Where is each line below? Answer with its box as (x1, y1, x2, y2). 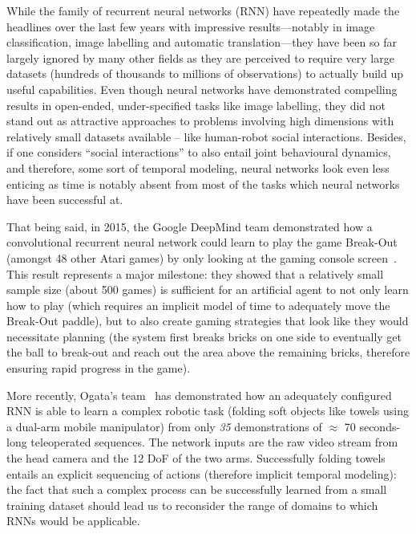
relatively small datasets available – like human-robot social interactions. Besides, (6, 128, 406, 145)
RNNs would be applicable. (6, 512, 140, 529)
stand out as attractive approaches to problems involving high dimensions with (6, 112, 394, 129)
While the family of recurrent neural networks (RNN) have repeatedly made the (6, 2, 400, 18)
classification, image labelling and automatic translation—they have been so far (6, 34, 397, 51)
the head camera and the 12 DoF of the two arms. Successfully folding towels (6, 450, 386, 467)
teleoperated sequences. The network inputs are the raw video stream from (30, 434, 398, 450)
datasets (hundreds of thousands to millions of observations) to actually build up (6, 65, 404, 82)
